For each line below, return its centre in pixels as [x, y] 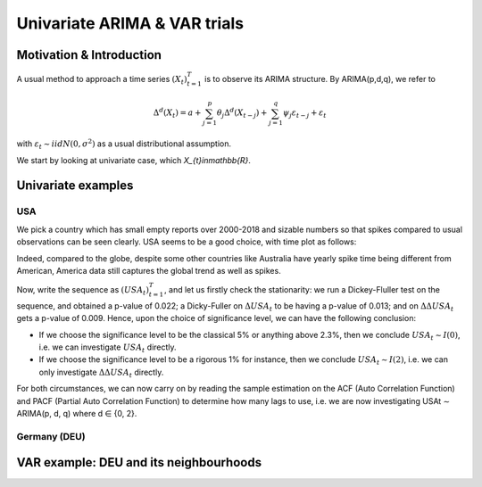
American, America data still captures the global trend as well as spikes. [149, 270]
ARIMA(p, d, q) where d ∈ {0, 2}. [77, 413]
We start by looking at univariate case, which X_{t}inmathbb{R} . [134, 160]
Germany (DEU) [51, 436]
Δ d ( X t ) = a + [177, 113]
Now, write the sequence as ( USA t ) [83, 291]
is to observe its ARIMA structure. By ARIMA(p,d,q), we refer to [320, 78]
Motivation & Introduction [89, 55]
